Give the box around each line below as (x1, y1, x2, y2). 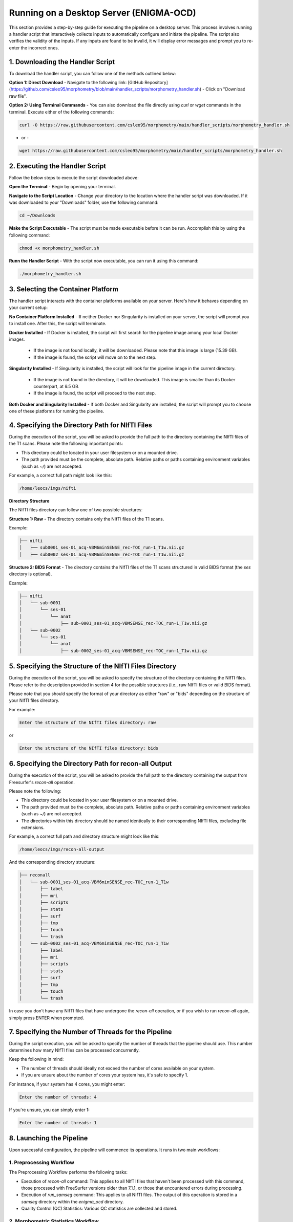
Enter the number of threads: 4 (19, 1094, 97, 1100)
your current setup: (9, 305, 48, 310)
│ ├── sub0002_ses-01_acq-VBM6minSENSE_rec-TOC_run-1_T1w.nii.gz (19, 551, 185, 557)
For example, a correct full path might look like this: (9, 472, 112, 478)
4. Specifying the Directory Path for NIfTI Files (9, 421, 152, 429)
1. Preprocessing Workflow (9, 1159, 74, 1166)
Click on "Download (205, 86, 246, 92)
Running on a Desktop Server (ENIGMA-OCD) (9, 7, 196, 18)
